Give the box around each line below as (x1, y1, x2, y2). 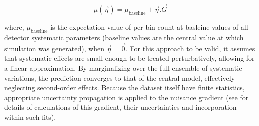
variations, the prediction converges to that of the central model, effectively (4, 72, 235, 83)
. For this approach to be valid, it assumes (125, 43, 255, 53)
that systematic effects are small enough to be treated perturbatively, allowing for (4, 53, 255, 63)
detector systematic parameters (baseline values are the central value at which (4, 32, 244, 43)
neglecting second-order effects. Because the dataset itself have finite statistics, (4, 82, 245, 93)
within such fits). (4, 111, 56, 122)
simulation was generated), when (4, 43, 105, 53)
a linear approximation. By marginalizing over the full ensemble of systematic (4, 63, 242, 73)
